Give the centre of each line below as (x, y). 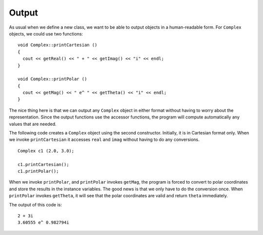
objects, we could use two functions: (46, 34)
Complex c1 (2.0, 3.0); (46, 151)
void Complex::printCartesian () (57, 45)
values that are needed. (33, 124)
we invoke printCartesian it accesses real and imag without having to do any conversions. (104, 140)
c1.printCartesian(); (43, 164)
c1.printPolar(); (38, 171)
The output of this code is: (36, 204)
